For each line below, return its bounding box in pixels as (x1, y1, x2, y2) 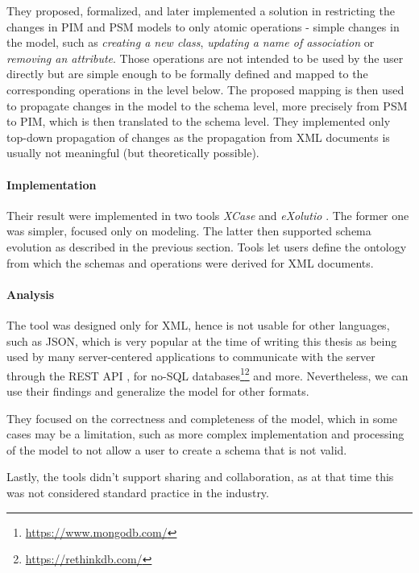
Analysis (6, 285, 55, 302)
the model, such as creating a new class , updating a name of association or (6, 34, 375, 51)
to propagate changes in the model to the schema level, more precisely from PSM (6, 97, 408, 114)
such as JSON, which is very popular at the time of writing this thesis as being (6, 332, 397, 349)
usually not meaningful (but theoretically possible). (6, 144, 259, 161)
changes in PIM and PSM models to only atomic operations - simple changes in (6, 18, 400, 35)
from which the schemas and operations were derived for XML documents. (6, 254, 374, 271)
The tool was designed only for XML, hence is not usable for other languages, (6, 316, 390, 333)
